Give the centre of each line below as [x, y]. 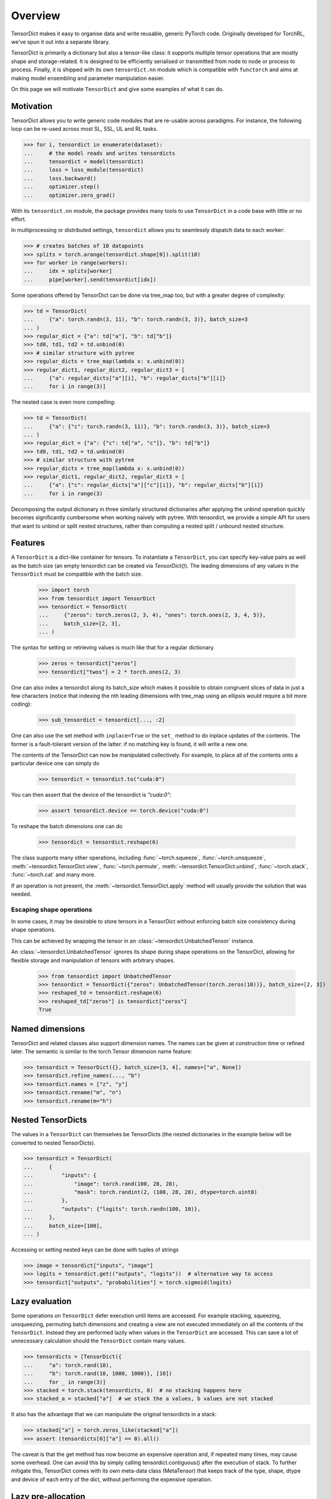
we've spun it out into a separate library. [60, 41]
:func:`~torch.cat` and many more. [53, 875]
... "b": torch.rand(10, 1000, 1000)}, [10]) [98, 1374]
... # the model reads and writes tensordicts [100, 153]
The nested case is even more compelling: [63, 402]
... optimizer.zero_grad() [70, 195]
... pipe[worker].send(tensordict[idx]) [90, 279]
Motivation [32, 106]
